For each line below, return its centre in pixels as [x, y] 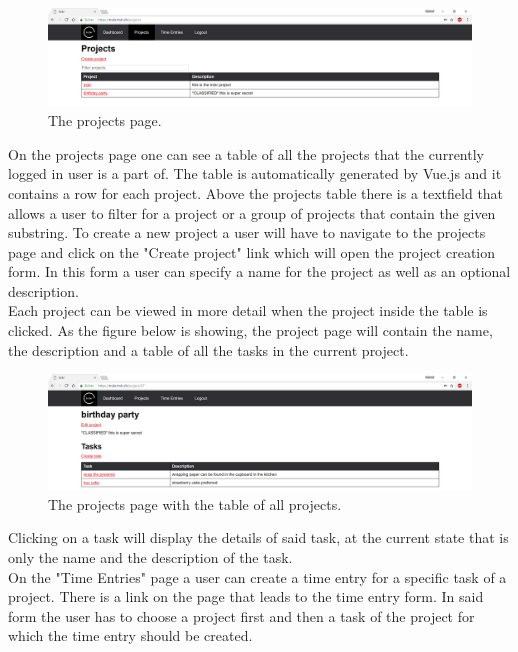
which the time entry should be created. [130, 635]
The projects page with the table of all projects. [195, 503]
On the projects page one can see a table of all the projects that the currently [246, 153]
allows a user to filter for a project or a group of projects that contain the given [252, 212]
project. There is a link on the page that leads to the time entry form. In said [246, 596]
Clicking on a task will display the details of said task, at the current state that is [258, 537]
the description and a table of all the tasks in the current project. [208, 349]
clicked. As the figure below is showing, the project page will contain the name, [250, 330]
